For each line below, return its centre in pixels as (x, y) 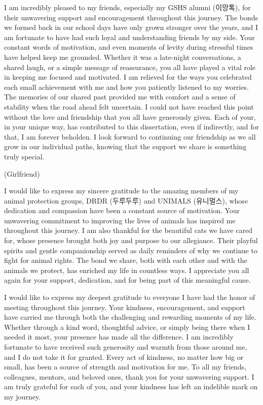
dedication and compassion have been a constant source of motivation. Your (122, 210)
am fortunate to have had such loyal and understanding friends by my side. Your (129, 37)
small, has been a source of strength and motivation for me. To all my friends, (125, 367)
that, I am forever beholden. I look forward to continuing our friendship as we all (130, 136)
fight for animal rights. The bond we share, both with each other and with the (126, 260)
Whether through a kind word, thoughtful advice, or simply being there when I (127, 327)
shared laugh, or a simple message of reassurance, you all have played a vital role (130, 67)
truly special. (24, 156)
